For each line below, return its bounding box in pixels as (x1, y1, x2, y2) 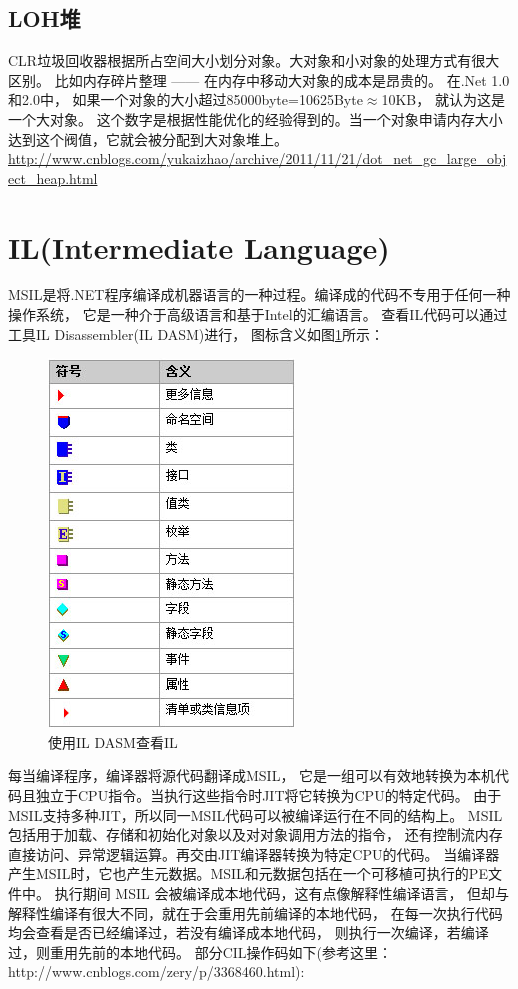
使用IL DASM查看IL (48, 731, 178, 752)
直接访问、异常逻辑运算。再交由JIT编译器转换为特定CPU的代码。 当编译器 (8, 843, 500, 864)
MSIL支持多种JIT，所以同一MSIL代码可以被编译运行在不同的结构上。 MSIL (8, 804, 503, 825)
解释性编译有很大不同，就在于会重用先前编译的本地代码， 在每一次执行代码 (8, 902, 503, 923)
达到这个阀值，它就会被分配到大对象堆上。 (8, 128, 288, 149)
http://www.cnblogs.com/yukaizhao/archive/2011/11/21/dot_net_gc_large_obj (8, 148, 507, 169)
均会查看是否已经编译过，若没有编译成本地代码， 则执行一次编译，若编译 (8, 922, 489, 943)
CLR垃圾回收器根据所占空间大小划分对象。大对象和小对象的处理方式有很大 (8, 50, 500, 71)
